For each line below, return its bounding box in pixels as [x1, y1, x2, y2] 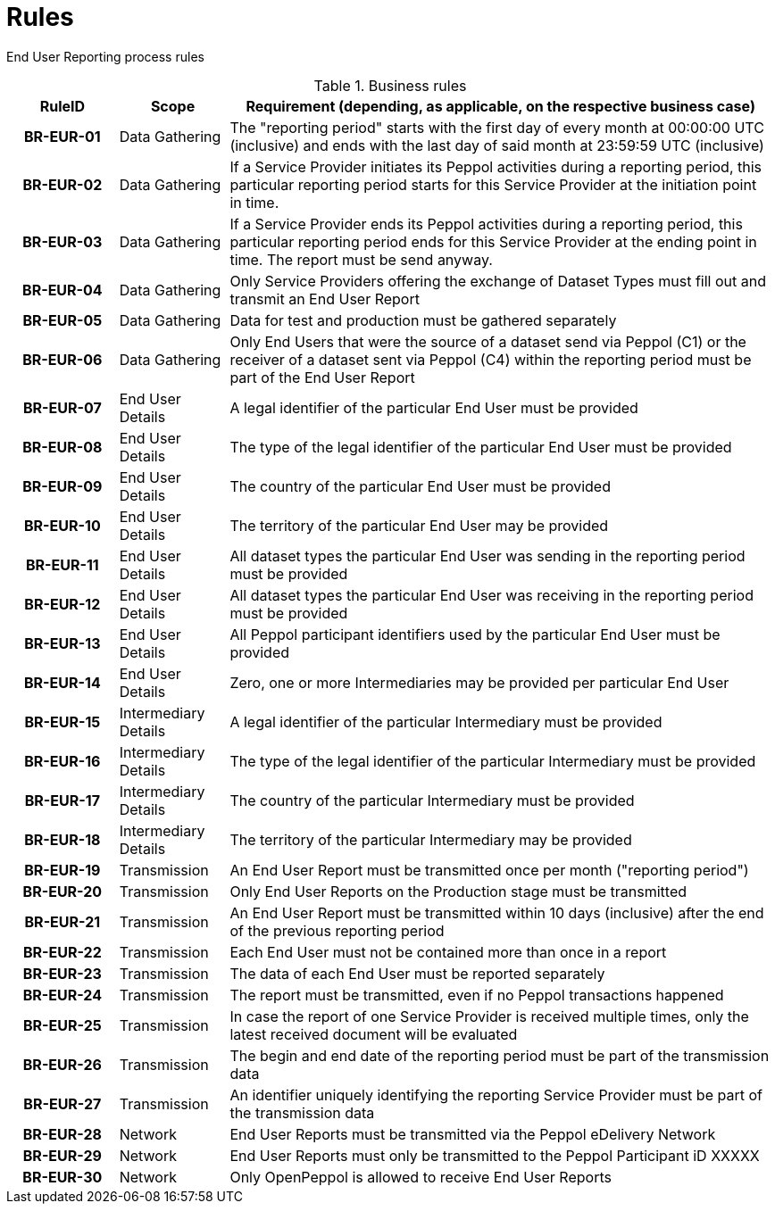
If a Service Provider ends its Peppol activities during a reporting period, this [229, 214, 743, 233]
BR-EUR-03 [22, 232, 103, 251]
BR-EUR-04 [22, 280, 103, 299]
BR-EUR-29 [22, 1146, 102, 1165]
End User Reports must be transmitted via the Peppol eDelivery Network [229, 1124, 716, 1143]
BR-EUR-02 [22, 175, 103, 194]
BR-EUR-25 [23, 1016, 102, 1034]
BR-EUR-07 [22, 398, 102, 417]
